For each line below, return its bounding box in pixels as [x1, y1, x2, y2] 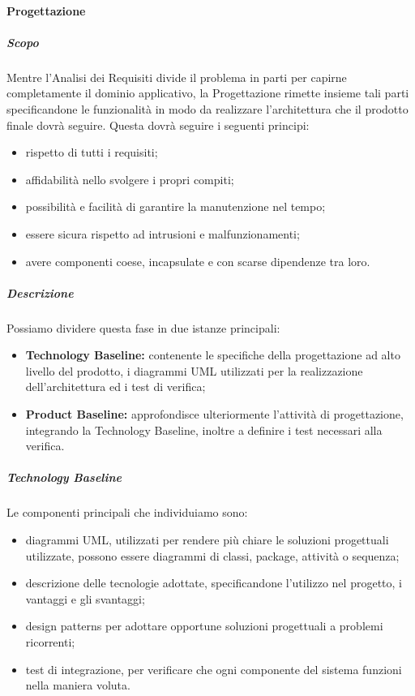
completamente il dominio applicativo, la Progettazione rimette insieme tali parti [6, 84, 409, 101]
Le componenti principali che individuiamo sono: [6, 504, 248, 521]
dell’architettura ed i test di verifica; [25, 378, 206, 395]
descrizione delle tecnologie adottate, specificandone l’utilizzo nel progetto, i [25, 574, 402, 591]
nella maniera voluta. [25, 677, 130, 694]
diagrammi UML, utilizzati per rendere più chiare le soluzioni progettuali [25, 531, 389, 548]
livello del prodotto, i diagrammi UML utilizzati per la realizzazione [25, 362, 363, 379]
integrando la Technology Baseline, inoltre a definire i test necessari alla [25, 421, 383, 438]
